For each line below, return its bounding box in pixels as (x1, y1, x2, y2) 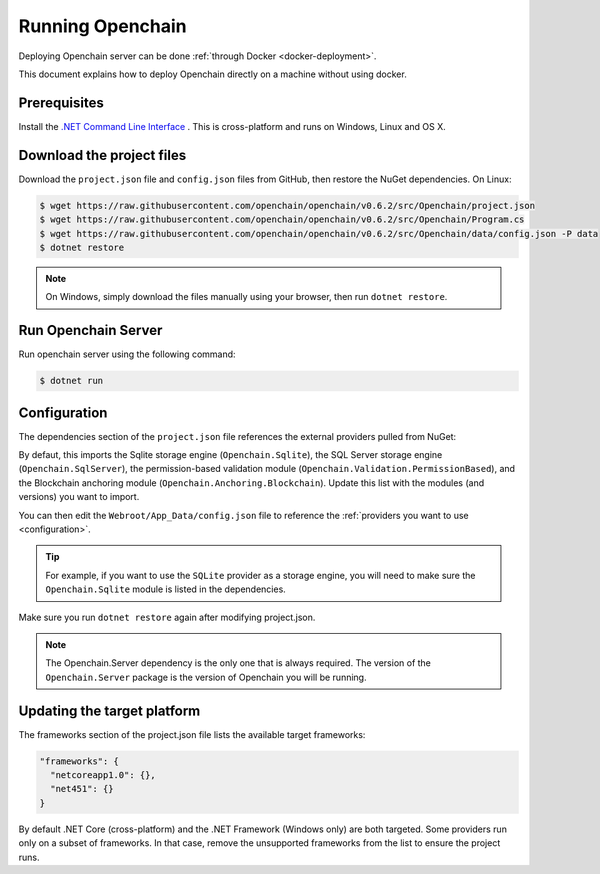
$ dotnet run (39, 375, 104, 387)
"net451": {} (50, 783, 114, 795)
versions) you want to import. (18, 491, 140, 503)
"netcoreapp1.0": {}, (50, 770, 157, 781)
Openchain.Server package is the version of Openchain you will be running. (45, 671, 367, 683)
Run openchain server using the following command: (18, 348, 236, 360)
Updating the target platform (18, 702, 201, 719)
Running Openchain (18, 15, 187, 37)
